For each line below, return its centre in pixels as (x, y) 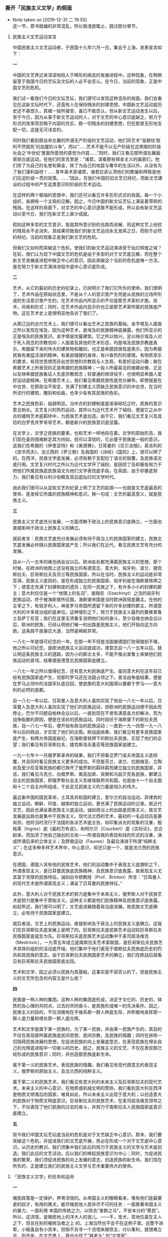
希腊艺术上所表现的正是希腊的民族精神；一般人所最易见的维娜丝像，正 (85, 368)
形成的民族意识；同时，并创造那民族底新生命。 (65, 1054)
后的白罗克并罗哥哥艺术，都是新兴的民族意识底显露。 (67, 423)
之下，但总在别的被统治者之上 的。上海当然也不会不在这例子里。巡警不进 (88, 1223)
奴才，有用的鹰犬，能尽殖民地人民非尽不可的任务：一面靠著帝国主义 (92, 1204)
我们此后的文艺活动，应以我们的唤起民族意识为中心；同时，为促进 (90, 1154)
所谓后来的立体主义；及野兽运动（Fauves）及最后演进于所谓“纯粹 (85, 841)
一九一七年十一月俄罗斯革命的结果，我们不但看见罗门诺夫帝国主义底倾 (85, 755)
